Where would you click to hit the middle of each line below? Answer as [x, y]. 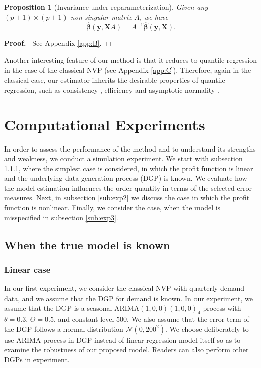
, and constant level [84, 319]
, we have [154, 16]
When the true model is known [87, 244]
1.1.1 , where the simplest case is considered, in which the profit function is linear [129, 168]
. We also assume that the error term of [188, 319]
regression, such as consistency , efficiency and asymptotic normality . [112, 89]
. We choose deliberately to [207, 328]
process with [222, 308]
